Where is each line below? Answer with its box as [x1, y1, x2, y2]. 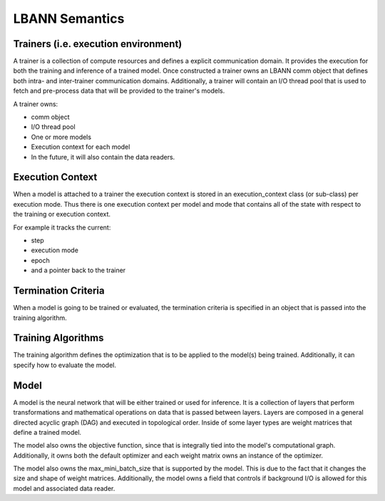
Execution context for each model [31, 143, 130, 151]
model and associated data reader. [13, 484, 115, 492]
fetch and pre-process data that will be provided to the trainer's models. [13, 86, 225, 95]
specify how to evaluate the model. [13, 361, 117, 369]
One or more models [31, 133, 92, 141]
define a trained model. [13, 428, 82, 436]
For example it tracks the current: [13, 223, 111, 232]
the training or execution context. [13, 210, 111, 219]
